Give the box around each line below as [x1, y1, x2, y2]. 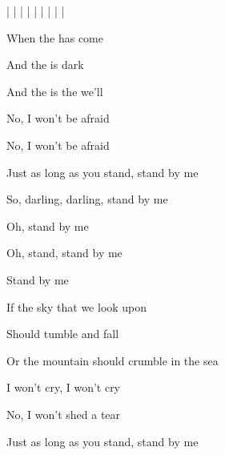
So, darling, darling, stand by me [6, 191, 168, 207]
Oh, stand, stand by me [6, 244, 123, 261]
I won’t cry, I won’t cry [6, 379, 121, 396]
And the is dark [6, 56, 84, 73]
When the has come [6, 29, 104, 46]
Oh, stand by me [6, 217, 89, 234]
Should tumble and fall [6, 325, 119, 342]
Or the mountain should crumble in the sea [6, 352, 219, 368]
